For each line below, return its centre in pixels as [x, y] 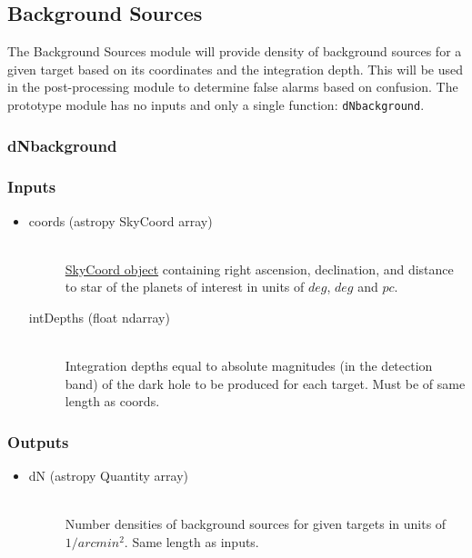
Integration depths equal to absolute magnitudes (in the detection [249, 366]
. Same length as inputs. [191, 542]
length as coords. [112, 401]
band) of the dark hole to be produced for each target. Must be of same [265, 383]
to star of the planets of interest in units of [185, 287]
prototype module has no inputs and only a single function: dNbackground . [216, 104]
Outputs [38, 441]
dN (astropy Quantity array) [109, 476]
